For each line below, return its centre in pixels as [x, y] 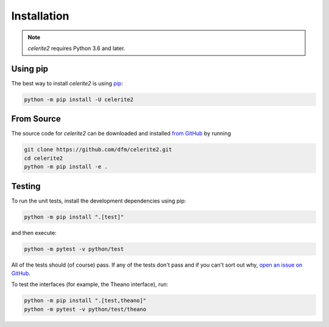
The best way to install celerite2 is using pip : [67, 83]
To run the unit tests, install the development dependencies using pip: [99, 201]
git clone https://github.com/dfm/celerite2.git [98, 150]
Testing [26, 186]
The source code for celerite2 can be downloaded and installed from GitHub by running [121, 134]
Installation [40, 16]
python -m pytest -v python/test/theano [85, 309]
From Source [36, 119]
